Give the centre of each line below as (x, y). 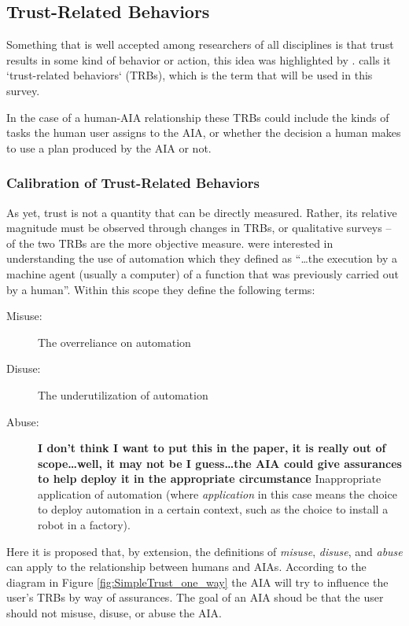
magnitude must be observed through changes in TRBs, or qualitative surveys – (199, 228)
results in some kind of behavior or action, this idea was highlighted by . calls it (199, 59)
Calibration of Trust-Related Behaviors (133, 183)
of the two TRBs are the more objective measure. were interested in (170, 243)
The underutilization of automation (123, 394)
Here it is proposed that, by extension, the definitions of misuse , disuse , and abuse (204, 551)
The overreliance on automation (114, 342)
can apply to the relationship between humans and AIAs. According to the (186, 567)
